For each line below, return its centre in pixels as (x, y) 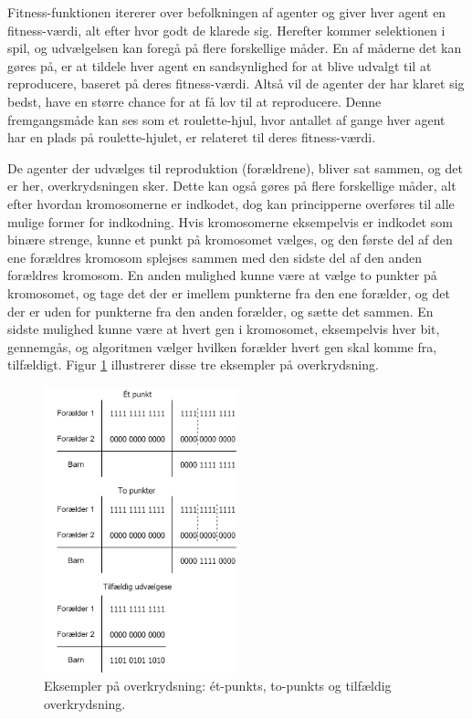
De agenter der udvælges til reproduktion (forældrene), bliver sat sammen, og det (235, 167)
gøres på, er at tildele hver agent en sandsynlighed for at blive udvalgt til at (220, 65)
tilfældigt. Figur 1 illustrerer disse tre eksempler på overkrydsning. (193, 365)
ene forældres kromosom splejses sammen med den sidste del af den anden (215, 257)
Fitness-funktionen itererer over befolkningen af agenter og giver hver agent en (227, 12)
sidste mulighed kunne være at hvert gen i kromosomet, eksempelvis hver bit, (224, 329)
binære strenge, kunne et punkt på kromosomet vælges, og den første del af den (230, 240)
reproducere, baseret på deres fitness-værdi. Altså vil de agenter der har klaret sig (236, 83)
